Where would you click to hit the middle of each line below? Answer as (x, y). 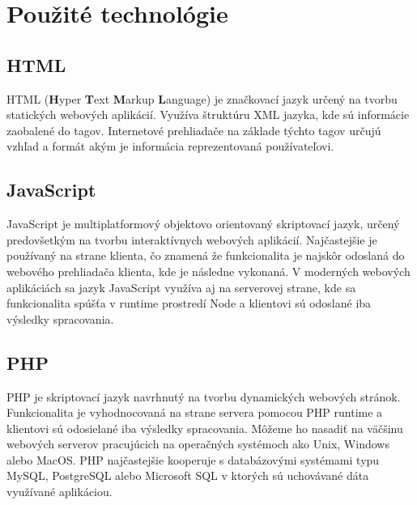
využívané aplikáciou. (60, 492)
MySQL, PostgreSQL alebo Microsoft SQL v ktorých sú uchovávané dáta (188, 475)
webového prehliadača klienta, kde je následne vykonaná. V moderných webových (208, 271)
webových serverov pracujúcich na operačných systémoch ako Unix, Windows (198, 444)
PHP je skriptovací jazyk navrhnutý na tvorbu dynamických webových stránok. (204, 396)
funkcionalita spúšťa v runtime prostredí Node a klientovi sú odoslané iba (189, 303)
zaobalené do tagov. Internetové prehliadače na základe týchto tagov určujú (194, 130)
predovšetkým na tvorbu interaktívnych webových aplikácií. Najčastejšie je (192, 239)
